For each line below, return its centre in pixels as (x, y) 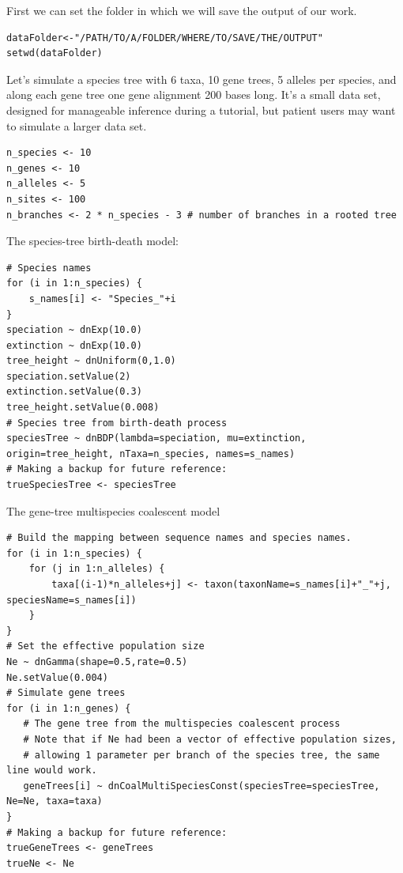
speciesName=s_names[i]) (72, 600)
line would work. (52, 771)
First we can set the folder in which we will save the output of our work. (182, 10)
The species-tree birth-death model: (92, 241)
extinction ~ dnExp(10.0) (74, 345)
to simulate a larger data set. (77, 125)
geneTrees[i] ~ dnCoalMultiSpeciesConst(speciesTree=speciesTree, (201, 786)
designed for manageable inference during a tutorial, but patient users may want (201, 110)
